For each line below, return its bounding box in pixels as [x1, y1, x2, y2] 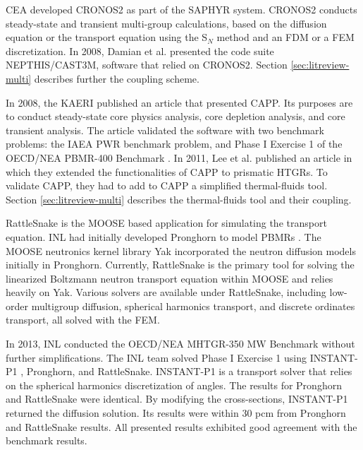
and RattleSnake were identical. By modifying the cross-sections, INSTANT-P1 [6, 391, 348, 406]
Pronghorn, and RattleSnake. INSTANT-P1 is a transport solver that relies [26, 364, 352, 379]
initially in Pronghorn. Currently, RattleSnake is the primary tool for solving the [6, 257, 355, 272]
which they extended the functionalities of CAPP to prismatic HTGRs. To [6, 164, 328, 179]
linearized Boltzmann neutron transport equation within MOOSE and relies [6, 271, 333, 285]
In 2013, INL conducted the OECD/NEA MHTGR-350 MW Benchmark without [6, 336, 355, 351]
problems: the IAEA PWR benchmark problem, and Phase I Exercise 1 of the [6, 136, 343, 151]
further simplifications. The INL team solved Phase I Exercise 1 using [6, 350, 307, 365]
